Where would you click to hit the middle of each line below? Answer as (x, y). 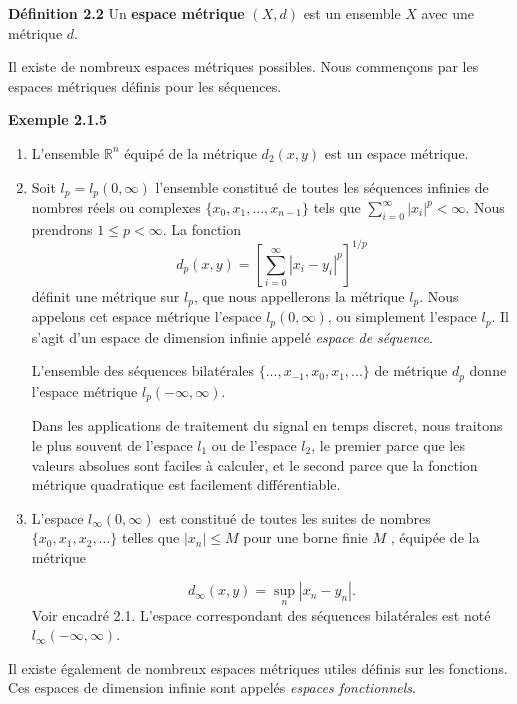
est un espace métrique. (396, 152)
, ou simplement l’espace (402, 316)
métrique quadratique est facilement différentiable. (186, 484)
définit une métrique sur (105, 295)
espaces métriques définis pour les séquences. (145, 85)
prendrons (62, 228)
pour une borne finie (305, 537)
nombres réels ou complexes (116, 207)
